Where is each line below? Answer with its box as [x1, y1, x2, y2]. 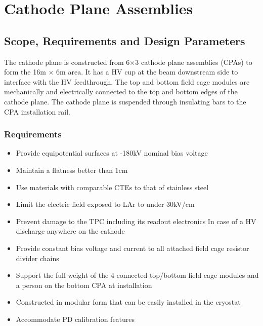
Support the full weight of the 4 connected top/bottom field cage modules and [16, 270, 259, 280]
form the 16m [4, 66, 46, 77]
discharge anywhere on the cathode [16, 226, 125, 236]
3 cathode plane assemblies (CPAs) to [135, 56, 252, 67]
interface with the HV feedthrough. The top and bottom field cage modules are [4, 76, 250, 87]
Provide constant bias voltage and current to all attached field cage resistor [16, 242, 249, 253]
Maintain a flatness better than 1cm [16, 164, 128, 175]
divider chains [16, 252, 59, 263]
